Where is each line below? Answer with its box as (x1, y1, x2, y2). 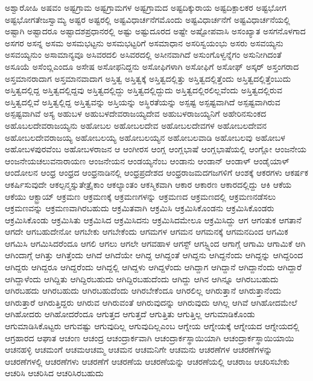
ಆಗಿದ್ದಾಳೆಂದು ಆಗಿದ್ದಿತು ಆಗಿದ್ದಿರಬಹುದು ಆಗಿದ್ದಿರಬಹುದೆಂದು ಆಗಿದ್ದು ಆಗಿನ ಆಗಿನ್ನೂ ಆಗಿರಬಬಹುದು (5, 272, 279, 285)
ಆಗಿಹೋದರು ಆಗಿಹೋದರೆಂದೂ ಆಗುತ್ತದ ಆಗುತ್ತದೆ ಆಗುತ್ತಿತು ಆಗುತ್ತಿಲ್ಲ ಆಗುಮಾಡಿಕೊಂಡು (5, 308, 255, 320)
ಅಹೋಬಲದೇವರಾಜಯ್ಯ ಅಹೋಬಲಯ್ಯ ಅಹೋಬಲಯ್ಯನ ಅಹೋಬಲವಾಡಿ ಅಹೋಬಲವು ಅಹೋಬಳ (5, 131, 285, 143)
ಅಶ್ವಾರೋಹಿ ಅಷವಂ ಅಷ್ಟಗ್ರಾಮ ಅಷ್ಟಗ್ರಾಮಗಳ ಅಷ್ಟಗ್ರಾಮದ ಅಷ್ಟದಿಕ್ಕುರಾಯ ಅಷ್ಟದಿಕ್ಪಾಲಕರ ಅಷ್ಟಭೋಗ (5, 1, 286, 13)
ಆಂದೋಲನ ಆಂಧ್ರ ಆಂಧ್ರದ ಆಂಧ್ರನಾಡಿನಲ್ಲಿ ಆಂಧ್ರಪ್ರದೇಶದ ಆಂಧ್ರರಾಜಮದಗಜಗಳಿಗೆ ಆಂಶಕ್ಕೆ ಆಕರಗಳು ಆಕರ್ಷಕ (5, 166, 308, 179)
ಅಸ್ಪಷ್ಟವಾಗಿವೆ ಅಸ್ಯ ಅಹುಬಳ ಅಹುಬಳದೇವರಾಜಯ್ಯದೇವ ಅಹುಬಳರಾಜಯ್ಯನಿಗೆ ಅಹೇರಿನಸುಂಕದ (5, 107, 267, 120)
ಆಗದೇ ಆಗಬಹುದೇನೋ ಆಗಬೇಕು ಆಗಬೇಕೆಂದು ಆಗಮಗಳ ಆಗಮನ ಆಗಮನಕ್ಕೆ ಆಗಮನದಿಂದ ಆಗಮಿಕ (5, 225, 288, 238)
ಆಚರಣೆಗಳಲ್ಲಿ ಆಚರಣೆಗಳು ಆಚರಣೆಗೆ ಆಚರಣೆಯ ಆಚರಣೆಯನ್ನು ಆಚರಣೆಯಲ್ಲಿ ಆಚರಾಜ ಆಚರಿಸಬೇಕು (5, 355, 289, 367)
